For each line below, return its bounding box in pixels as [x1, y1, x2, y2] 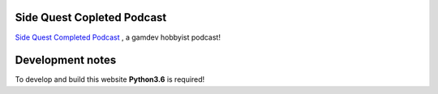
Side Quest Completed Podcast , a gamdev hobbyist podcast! [15, 32, 221, 42]
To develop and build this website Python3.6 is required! [15, 75, 205, 84]
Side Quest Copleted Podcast [15, 11, 167, 24]
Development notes [15, 53, 117, 67]
